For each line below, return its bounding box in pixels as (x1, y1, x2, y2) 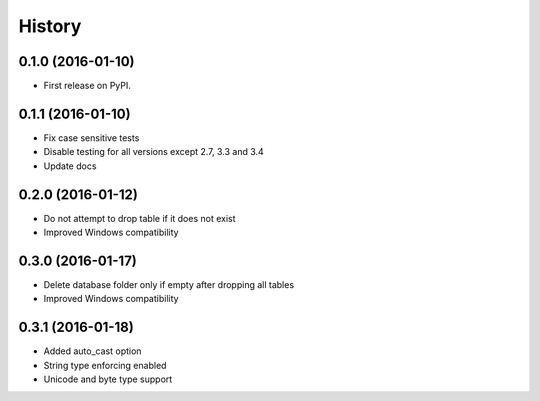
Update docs (43, 160, 97, 172)
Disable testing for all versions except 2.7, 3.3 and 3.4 (43, 146, 264, 158)
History (18, 15, 82, 37)
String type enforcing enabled (43, 359, 167, 371)
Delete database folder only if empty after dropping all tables (43, 278, 295, 290)
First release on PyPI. (43, 80, 132, 92)
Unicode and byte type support (43, 373, 173, 385)
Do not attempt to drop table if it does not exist (43, 212, 236, 224)
